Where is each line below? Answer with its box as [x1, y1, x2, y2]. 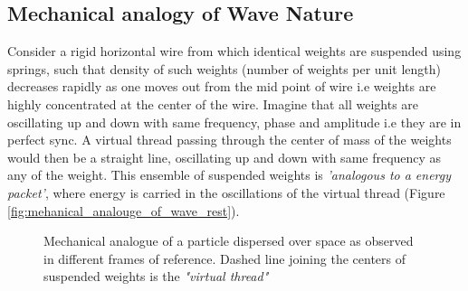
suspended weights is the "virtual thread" [43, 267, 269, 286]
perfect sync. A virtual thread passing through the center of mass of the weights [7, 130, 452, 149]
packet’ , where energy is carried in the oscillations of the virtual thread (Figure [7, 183, 445, 202]
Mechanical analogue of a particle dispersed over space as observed [43, 231, 414, 250]
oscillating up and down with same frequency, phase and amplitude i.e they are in [7, 112, 462, 131]
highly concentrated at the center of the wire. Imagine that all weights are [7, 94, 419, 113]
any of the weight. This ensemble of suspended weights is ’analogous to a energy [7, 165, 452, 184]
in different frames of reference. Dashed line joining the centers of [43, 249, 406, 268]
